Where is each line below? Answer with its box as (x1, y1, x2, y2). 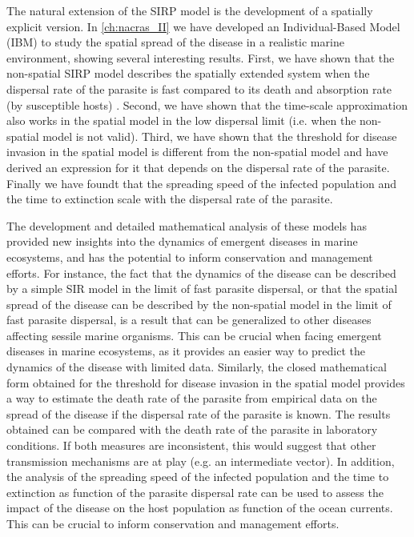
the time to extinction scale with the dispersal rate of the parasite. (6, 190, 333, 207)
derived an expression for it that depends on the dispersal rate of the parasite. (6, 158, 390, 175)
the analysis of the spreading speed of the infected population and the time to (6, 468, 389, 485)
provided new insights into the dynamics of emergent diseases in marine (6, 233, 358, 250)
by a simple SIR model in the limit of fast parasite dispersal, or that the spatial (6, 280, 398, 297)
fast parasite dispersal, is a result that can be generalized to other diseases (6, 311, 372, 328)
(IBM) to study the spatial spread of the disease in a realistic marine (6, 34, 344, 50)
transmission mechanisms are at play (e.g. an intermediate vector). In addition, (6, 452, 395, 469)
